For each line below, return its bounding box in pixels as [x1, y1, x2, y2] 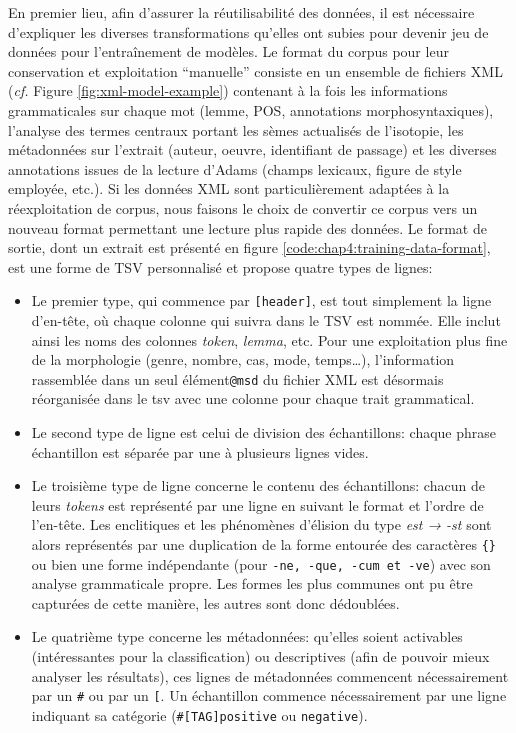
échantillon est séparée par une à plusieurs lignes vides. [31, 441, 369, 462]
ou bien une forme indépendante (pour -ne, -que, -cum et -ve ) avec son [31, 553, 491, 574]
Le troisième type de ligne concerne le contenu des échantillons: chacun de [31, 475, 485, 496]
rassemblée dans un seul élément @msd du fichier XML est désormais [31, 368, 444, 389]
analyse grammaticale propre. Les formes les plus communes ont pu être [31, 573, 473, 594]
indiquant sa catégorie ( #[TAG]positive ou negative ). [31, 704, 368, 725]
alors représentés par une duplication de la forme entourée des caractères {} [31, 533, 496, 554]
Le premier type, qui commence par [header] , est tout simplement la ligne [31, 290, 492, 311]
